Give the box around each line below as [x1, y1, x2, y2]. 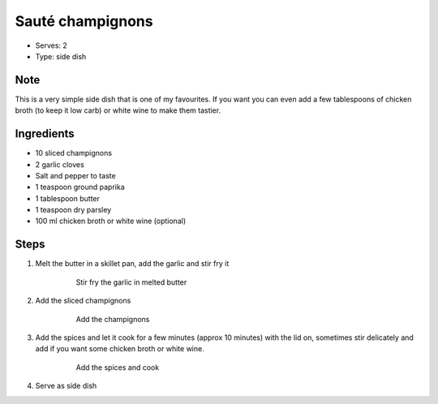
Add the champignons [75, 314, 150, 324]
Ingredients [15, 127, 75, 141]
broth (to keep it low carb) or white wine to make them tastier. [15, 105, 221, 115]
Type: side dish [35, 51, 87, 61]
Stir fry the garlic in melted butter [75, 277, 187, 287]
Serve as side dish [35, 381, 97, 391]
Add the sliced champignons [35, 296, 131, 306]
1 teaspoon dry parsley [35, 205, 112, 215]
